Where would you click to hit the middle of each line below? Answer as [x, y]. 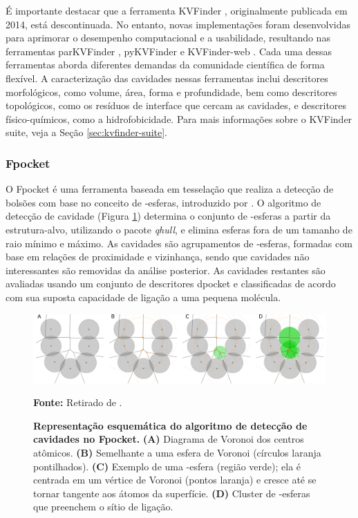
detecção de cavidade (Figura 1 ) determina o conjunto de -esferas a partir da [168, 216]
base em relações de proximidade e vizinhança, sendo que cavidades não [158, 257]
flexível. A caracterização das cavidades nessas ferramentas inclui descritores [167, 78]
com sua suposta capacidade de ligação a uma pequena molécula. [143, 297]
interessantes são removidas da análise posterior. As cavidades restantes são [166, 270]
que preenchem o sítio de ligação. [103, 507]
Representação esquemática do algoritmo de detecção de [170, 425]
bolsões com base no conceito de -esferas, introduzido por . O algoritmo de [163, 202]
